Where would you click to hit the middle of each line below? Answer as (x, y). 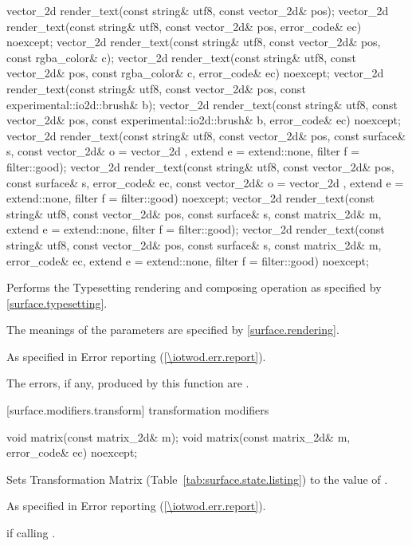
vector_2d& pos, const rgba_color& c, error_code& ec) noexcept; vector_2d (195, 73)
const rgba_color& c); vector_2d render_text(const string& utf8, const (181, 57)
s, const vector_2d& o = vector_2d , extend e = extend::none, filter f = (183, 151)
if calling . (31, 533)
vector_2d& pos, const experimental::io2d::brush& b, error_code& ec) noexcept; (204, 120)
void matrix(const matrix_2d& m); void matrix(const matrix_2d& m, (179, 436)
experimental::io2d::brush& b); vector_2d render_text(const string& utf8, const (202, 104)
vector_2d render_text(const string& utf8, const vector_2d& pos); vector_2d (198, 10)
